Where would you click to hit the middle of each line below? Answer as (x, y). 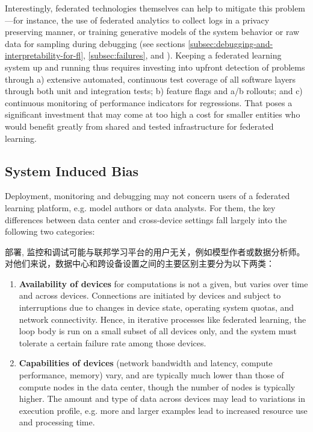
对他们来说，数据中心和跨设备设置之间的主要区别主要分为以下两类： (140, 263)
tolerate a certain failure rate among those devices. (113, 342)
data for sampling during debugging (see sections (95, 43)
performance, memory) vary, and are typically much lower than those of (151, 375)
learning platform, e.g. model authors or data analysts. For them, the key (140, 207)
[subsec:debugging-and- (231, 43)
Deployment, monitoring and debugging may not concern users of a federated (147, 196)
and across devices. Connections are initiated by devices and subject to (150, 295)
